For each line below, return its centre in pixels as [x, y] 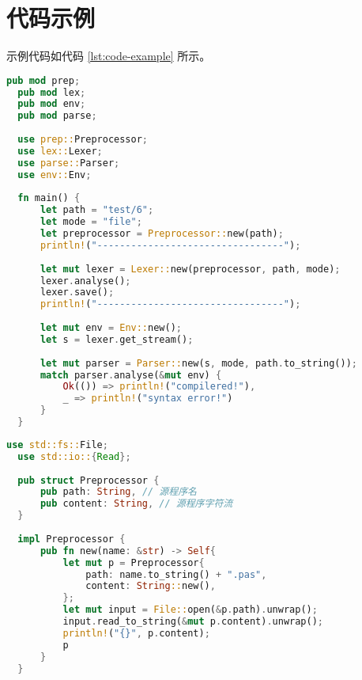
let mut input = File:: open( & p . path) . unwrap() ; [190, 610]
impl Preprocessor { [72, 539]
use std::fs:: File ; [57, 444]
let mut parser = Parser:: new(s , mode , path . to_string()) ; [198, 363]
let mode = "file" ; [91, 222]
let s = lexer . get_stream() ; [117, 339]
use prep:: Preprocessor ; [83, 140]
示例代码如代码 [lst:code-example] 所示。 [109, 56]
